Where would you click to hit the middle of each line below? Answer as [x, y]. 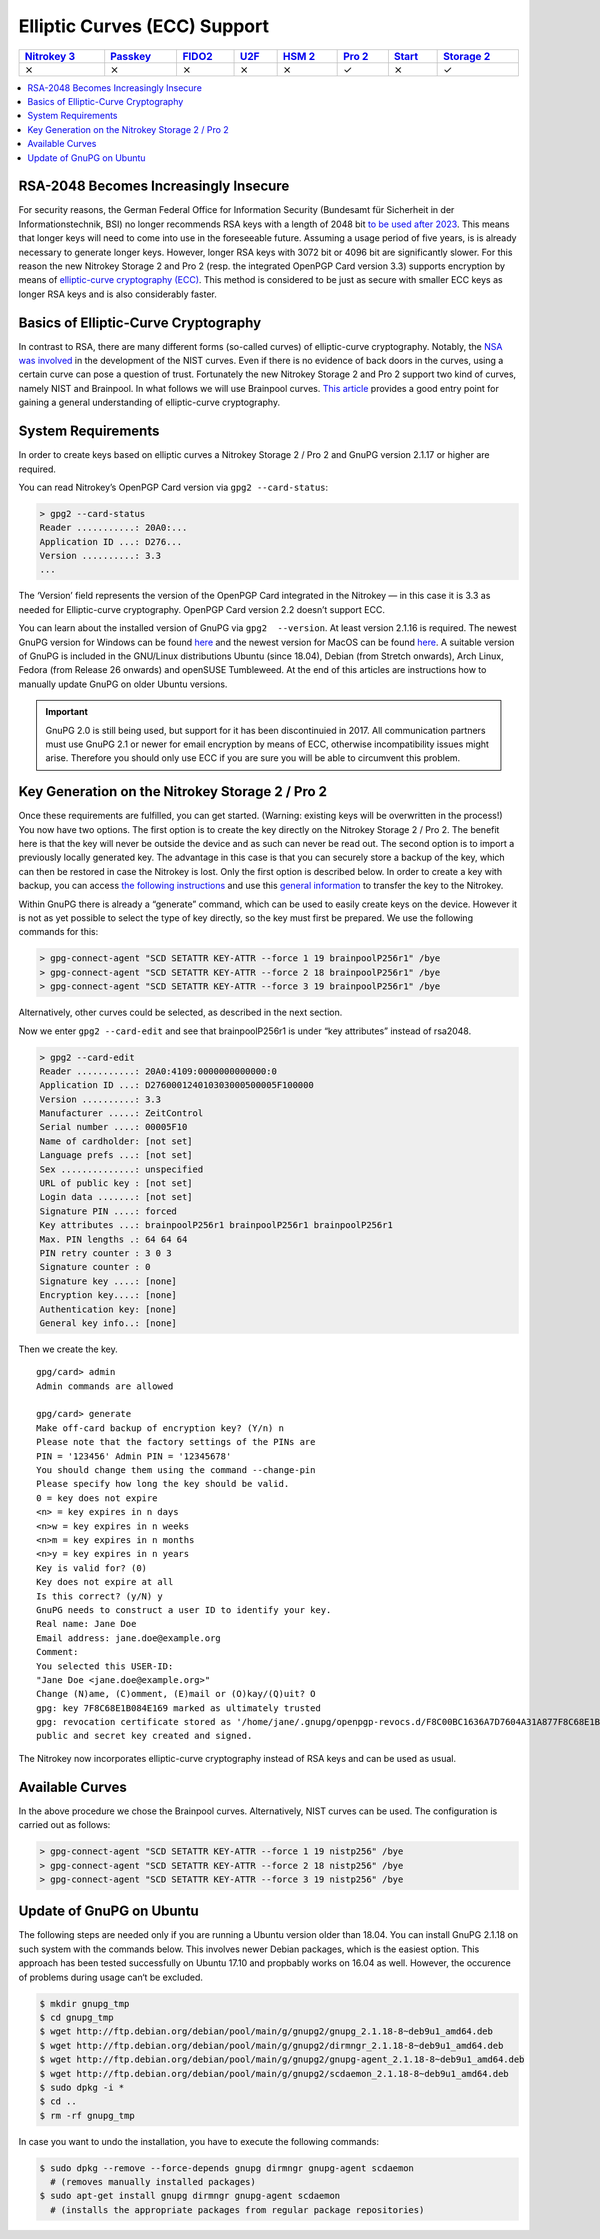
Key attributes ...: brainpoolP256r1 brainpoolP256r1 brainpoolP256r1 [216, 1225]
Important [67, 712]
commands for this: [58, 932]
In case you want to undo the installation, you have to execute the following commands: [199, 2141]
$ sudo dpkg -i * [82, 2087]
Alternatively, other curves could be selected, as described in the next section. [180, 1012]
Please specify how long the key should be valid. [163, 1484]
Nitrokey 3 [49, 56]
